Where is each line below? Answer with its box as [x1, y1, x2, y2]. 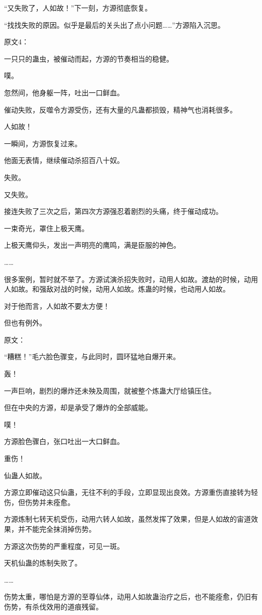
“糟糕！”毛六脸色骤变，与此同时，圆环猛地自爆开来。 [4, 351, 180, 362]
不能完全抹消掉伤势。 [25, 524, 96, 534]
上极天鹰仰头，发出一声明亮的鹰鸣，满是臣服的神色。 [4, 240, 180, 250]
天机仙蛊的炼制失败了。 [4, 557, 82, 568]
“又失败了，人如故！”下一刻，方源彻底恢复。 [4, 3, 152, 13]
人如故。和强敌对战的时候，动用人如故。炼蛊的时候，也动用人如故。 [4, 284, 230, 294]
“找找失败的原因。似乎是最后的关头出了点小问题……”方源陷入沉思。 [4, 19, 225, 30]
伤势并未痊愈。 [25, 496, 75, 507]
